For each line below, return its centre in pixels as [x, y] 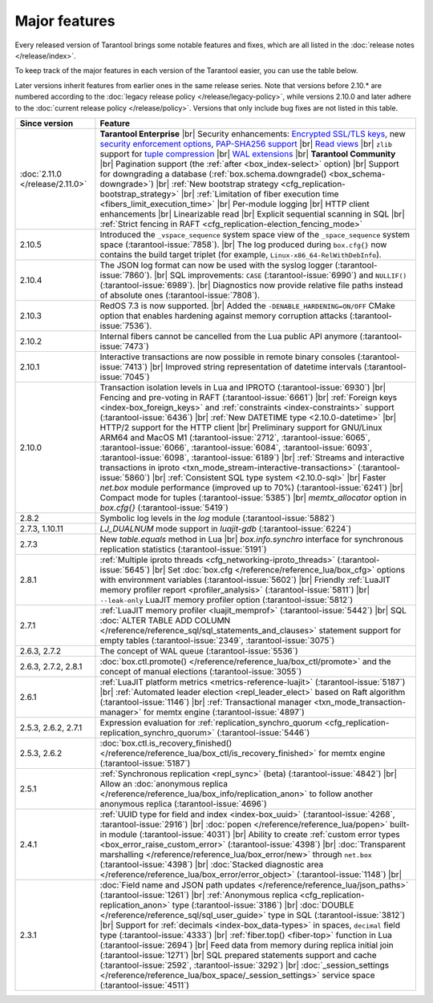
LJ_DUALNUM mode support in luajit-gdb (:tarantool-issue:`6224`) [226, 528]
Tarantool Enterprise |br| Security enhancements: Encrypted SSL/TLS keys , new [253, 134]
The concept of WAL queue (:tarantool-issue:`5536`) [199, 651]
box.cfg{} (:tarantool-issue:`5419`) [164, 508]
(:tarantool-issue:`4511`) [145, 985]
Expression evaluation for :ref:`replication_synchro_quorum [211, 722]
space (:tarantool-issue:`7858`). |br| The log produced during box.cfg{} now [243, 245]
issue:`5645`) [125, 569]
